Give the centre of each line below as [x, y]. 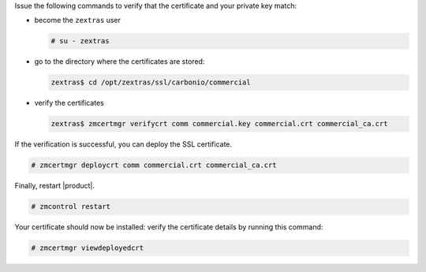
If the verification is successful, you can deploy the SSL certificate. [123, 144]
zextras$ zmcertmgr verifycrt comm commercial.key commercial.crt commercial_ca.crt [219, 124]
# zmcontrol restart [71, 207]
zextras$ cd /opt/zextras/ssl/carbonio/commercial [151, 82]
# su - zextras [80, 41]
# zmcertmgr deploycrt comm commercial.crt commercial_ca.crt [154, 165]
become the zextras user [78, 20]
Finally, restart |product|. [54, 186]
